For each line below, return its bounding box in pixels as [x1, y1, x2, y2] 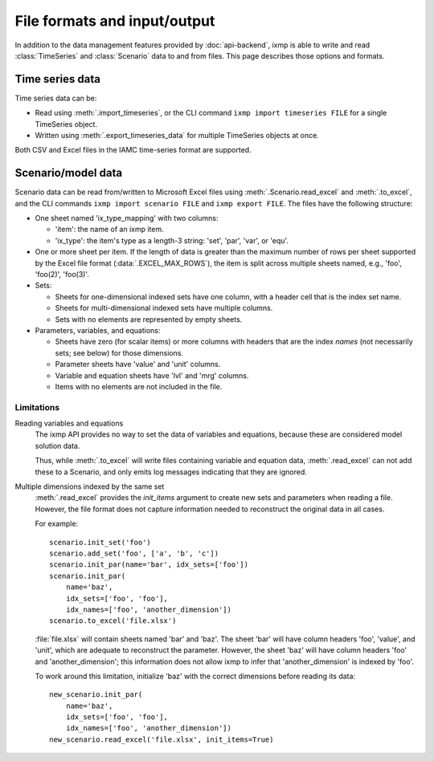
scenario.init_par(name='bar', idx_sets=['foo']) [49, 560, 249, 569]
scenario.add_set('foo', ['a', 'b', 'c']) [49, 549, 219, 558]
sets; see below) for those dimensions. [55, 348, 184, 357]
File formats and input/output [14, 12, 215, 30]
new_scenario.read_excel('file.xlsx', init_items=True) [49, 735, 274, 744]
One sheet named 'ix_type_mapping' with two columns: [35, 214, 219, 223]
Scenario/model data [14, 166, 123, 180]
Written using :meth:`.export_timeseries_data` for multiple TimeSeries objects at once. [35, 131, 319, 140]
